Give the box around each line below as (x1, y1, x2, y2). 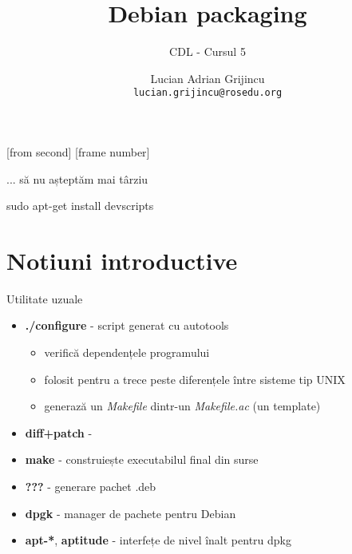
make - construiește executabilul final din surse (25, 451, 259, 468)
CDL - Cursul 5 (169, 43, 246, 60)
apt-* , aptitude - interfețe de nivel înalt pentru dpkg (25, 532, 291, 548)
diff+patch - (25, 424, 93, 441)
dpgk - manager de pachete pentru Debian (25, 505, 236, 521)
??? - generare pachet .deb (25, 478, 156, 495)
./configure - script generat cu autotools (25, 317, 229, 334)
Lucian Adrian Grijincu (150, 69, 265, 86)
